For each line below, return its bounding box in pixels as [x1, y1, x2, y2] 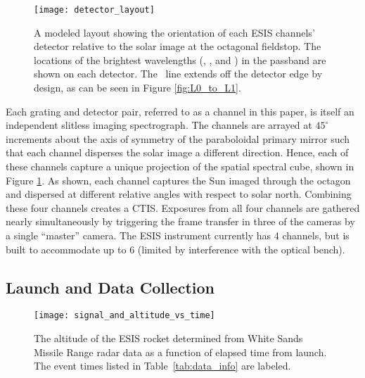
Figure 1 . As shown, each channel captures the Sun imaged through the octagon [6, 172, 351, 187]
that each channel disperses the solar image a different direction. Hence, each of [6, 145, 349, 160]
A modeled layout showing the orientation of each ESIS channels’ [34, 25, 315, 39]
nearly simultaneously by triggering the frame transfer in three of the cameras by [6, 214, 355, 229]
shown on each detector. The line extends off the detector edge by [34, 66, 323, 81]
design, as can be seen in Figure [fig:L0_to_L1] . [34, 80, 241, 95]
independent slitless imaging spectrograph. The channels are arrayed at [6, 118, 312, 132]
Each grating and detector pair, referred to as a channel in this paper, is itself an [6, 103, 354, 118]
